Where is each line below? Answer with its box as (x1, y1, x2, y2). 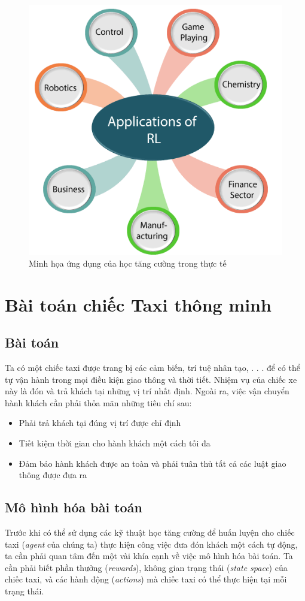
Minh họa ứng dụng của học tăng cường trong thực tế (29, 256, 227, 269)
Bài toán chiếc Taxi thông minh (5, 292, 272, 316)
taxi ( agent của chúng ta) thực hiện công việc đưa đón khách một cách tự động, (5, 537, 298, 550)
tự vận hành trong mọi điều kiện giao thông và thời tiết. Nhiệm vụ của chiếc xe (5, 373, 297, 385)
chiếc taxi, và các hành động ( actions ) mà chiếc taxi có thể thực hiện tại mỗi (5, 573, 287, 585)
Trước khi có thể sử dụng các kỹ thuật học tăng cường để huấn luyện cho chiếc (5, 526, 295, 539)
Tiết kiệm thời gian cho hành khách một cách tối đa (19, 437, 211, 449)
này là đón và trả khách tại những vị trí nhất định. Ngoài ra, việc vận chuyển (5, 385, 289, 397)
